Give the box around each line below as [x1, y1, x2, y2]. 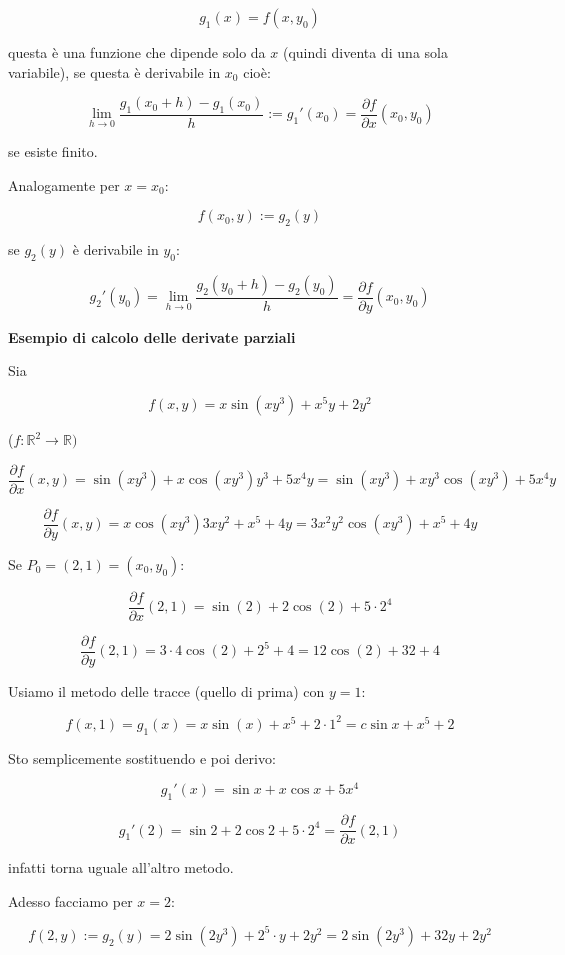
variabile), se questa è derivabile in [8, 61, 221, 82]
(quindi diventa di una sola [282, 42, 448, 62]
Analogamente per [8, 174, 120, 195]
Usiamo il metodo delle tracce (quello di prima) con [8, 680, 325, 701]
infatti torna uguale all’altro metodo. [8, 857, 234, 878]
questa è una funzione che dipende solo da [8, 42, 266, 62]
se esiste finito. [8, 141, 98, 162]
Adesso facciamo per [8, 890, 133, 911]
